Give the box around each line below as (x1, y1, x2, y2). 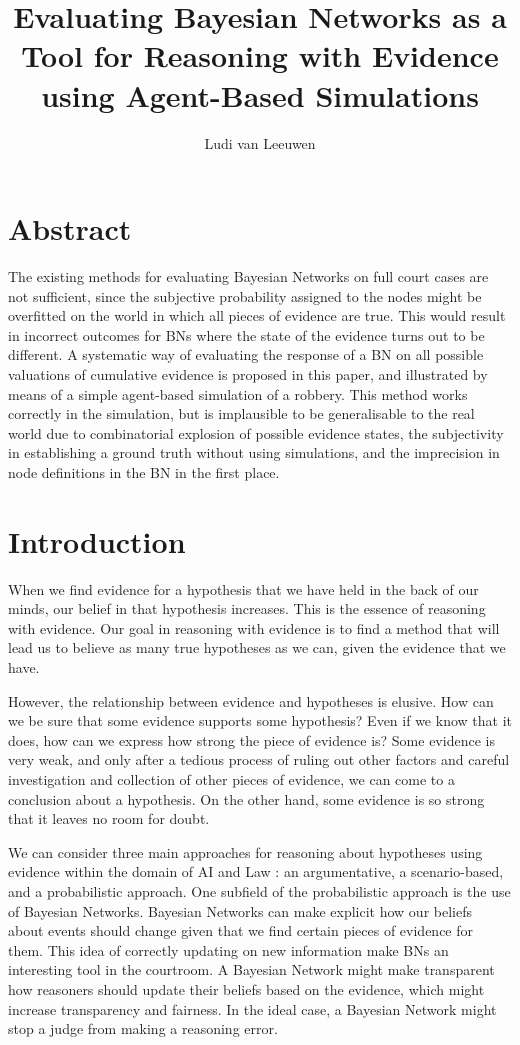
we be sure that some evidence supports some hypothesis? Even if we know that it (8, 710, 512, 731)
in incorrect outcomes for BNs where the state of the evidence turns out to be (8, 324, 485, 345)
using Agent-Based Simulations (41, 74, 479, 115)
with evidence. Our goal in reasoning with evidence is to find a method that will (8, 617, 500, 638)
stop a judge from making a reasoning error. (8, 1018, 278, 1039)
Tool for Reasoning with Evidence (21, 35, 499, 76)
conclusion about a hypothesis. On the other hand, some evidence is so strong (8, 788, 485, 809)
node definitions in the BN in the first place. (8, 461, 280, 482)
